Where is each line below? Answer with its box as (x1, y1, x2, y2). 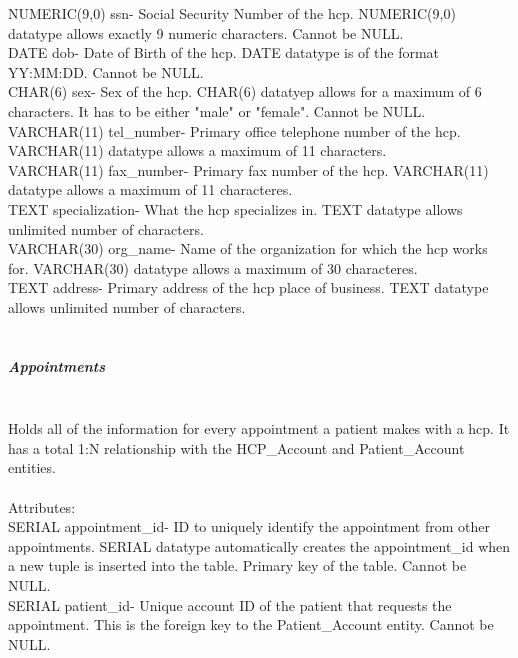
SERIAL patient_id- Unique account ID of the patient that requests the (8, 594, 452, 615)
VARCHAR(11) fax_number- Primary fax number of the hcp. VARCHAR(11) (8, 159, 489, 180)
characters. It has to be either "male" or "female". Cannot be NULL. (8, 100, 426, 121)
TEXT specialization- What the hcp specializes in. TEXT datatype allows (8, 198, 463, 219)
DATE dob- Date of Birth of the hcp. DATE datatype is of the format (8, 42, 440, 63)
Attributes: (8, 496, 76, 517)
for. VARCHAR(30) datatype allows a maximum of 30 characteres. (8, 257, 418, 278)
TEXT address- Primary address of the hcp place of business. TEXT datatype (8, 277, 489, 298)
